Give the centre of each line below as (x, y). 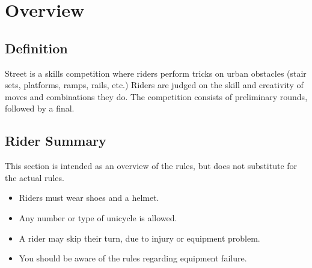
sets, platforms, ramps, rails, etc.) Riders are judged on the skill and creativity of (154, 85)
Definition (36, 48)
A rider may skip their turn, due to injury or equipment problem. (139, 238)
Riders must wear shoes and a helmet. (89, 198)
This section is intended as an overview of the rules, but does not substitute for (151, 166)
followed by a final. (40, 108)
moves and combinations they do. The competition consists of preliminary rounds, (156, 96)
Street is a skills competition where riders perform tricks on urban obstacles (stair (156, 73)
